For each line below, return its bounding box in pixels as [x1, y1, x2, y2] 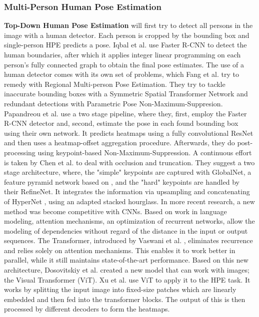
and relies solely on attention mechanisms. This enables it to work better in [4, 245, 235, 255]
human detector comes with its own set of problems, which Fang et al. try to [4, 69, 239, 79]
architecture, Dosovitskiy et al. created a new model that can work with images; [4, 265, 249, 275]
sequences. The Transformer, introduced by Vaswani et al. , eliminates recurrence [4, 235, 253, 246]
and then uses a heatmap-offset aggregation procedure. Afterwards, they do [4, 137, 235, 148]
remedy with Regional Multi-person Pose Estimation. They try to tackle [4, 78, 225, 89]
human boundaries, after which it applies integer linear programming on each [4, 49, 241, 59]
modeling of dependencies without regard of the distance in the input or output [4, 225, 248, 236]
